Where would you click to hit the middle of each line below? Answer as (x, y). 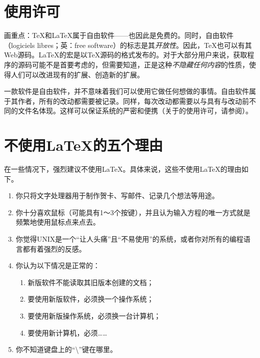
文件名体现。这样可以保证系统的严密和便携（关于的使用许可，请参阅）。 (135, 111)
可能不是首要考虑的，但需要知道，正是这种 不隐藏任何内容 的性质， (140, 64)
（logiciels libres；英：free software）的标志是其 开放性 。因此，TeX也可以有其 (128, 45)
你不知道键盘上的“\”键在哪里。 (66, 349)
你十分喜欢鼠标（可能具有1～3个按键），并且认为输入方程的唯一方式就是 (133, 212)
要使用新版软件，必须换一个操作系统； (91, 299)
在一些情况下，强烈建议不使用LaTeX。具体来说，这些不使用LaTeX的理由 (123, 169)
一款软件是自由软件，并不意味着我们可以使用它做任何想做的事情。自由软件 (126, 91)
